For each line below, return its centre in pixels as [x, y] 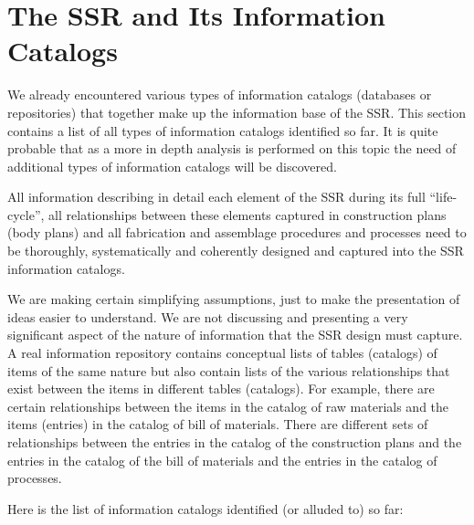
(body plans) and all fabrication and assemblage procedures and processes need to [237, 232]
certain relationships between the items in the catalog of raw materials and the [228, 406]
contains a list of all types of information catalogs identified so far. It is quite [223, 130]
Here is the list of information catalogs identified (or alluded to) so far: [205, 508]
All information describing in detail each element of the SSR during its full [216, 197]
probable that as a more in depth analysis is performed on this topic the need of [232, 148]
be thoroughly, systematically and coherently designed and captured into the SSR [236, 251]
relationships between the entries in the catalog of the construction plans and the [235, 442]
